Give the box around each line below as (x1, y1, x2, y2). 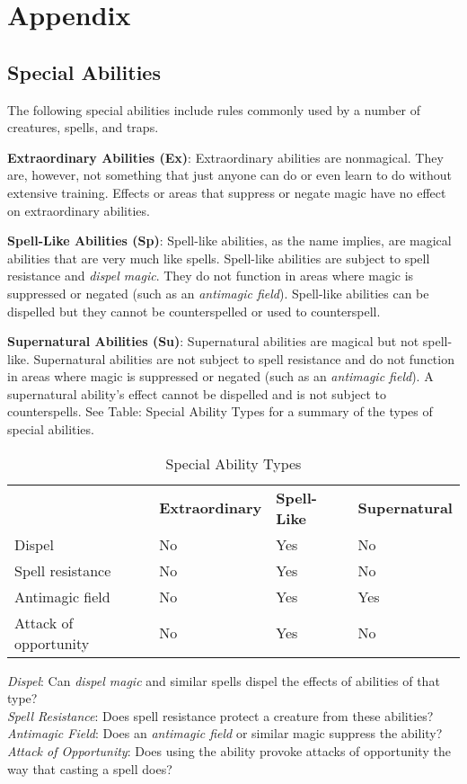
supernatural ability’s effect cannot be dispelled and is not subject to (7, 384, 387, 403)
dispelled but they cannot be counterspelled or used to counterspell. (7, 301, 381, 320)
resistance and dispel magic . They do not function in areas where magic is (7, 266, 414, 285)
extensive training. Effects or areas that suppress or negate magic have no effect (7, 183, 446, 201)
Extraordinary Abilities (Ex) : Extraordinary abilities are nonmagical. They (7, 147, 444, 166)
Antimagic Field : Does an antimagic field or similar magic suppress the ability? (7, 724, 443, 743)
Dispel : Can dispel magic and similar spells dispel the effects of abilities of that (7, 671, 440, 690)
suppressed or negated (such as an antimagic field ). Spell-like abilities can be (7, 283, 429, 302)
